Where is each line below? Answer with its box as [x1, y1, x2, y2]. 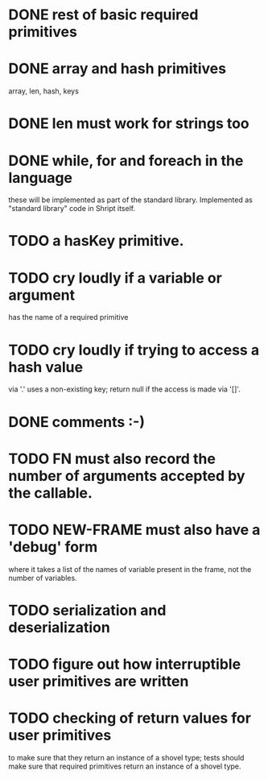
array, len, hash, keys [8, 86, 79, 96]
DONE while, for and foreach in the [8, 151, 244, 170]
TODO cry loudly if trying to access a [8, 341, 260, 359]
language [8, 168, 73, 187]
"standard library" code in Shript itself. [8, 204, 135, 213]
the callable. [8, 483, 93, 502]
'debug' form [8, 537, 98, 556]
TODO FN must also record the [8, 450, 216, 468]
